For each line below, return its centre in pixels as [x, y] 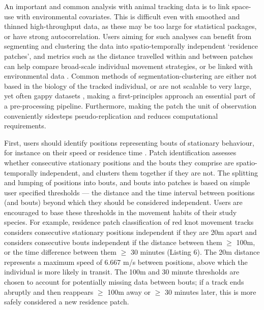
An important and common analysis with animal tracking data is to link [117, 6]
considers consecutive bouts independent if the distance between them [113, 242]
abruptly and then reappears [49, 291]
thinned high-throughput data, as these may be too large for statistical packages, [130, 26]
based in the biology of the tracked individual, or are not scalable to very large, [128, 85]
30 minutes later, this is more [211, 291]
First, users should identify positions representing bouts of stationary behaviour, [129, 142]
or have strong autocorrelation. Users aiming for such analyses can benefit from [128, 36]
